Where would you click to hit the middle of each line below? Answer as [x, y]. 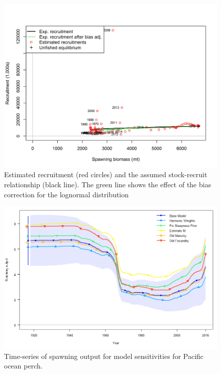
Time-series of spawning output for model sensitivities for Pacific [104, 356]
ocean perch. [23, 366]
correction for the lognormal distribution [67, 194]
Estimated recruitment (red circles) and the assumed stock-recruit [106, 174]
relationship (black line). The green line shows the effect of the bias [108, 184]
